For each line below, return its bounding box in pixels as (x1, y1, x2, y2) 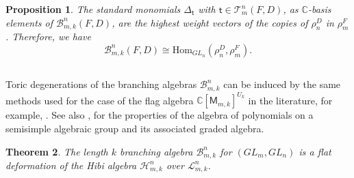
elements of (5, 15, 53, 29)
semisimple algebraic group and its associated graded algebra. (5, 121, 264, 135)
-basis (307, 2, 331, 16)
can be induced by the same (223, 77, 341, 91)
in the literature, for (248, 93, 333, 107)
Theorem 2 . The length (5, 144, 108, 158)
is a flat (299, 144, 331, 158)
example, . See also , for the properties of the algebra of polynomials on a (5, 108, 314, 122)
